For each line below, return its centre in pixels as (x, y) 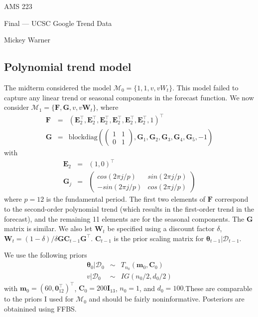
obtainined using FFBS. (40, 309)
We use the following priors (46, 255)
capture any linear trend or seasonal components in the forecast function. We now (129, 97)
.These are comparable (218, 288)
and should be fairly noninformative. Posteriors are (167, 299)
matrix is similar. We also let (48, 228)
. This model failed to (205, 87)
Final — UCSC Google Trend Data (58, 23)
